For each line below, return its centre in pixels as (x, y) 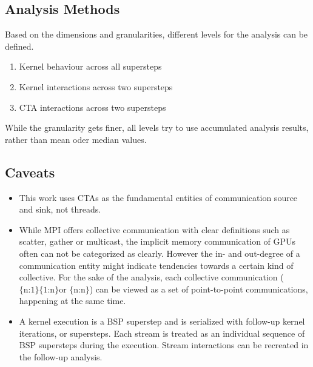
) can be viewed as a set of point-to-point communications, (199, 289)
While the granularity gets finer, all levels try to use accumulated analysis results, (157, 127)
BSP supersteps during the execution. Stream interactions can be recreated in (164, 345)
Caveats (30, 172)
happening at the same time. (72, 301)
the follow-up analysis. (61, 356)
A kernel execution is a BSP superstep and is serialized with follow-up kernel (162, 321)
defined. (19, 46)
